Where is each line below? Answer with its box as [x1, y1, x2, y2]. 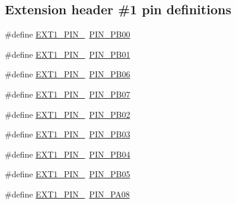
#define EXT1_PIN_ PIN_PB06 [5, 68, 130, 80]
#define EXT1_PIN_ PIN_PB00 [5, 28, 130, 40]
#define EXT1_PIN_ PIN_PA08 [5, 187, 130, 200]
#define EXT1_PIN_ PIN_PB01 [5, 48, 130, 60]
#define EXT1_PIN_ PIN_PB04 [5, 147, 130, 160]
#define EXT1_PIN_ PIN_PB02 [5, 108, 130, 120]
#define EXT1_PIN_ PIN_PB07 [5, 87, 130, 100]
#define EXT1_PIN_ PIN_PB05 [5, 168, 130, 180]
